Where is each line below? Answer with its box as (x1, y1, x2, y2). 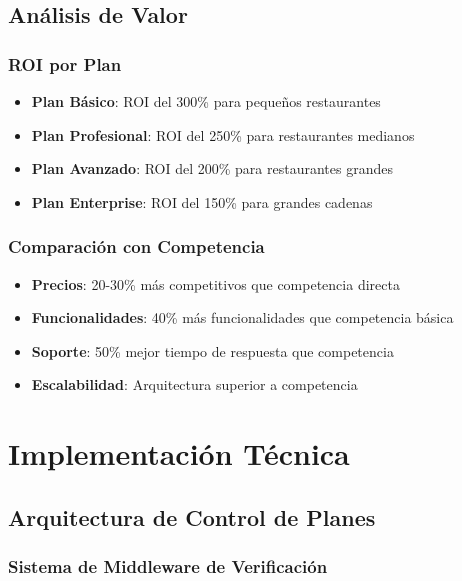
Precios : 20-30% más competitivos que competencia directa (31, 273, 400, 294)
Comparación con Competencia (8, 234, 265, 259)
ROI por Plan (8, 51, 122, 76)
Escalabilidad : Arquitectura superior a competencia (31, 374, 358, 395)
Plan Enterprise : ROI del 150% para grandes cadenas (31, 191, 373, 212)
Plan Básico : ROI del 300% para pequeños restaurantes (31, 91, 381, 111)
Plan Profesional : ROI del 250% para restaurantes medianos (31, 124, 415, 145)
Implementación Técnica (8, 433, 350, 474)
